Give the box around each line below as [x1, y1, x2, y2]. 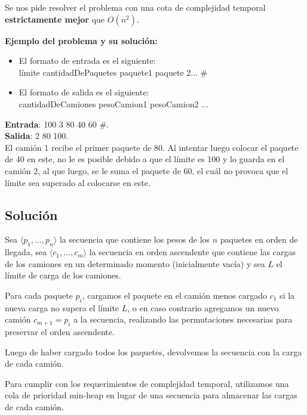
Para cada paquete [5, 289, 73, 301]
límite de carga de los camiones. [5, 269, 121, 281]
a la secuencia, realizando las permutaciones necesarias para [73, 313, 293, 326]
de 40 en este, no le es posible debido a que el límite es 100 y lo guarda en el [5, 153, 285, 165]
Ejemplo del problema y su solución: [5, 34, 158, 47]
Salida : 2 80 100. [5, 129, 69, 142]
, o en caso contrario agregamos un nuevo [127, 301, 279, 314]
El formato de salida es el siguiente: [19, 86, 149, 98]
